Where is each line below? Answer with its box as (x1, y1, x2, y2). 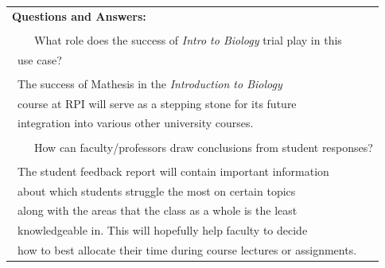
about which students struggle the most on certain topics (17, 182, 296, 199)
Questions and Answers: (12, 7, 146, 24)
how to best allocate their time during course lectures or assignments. (17, 242, 357, 258)
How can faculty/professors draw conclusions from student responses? (33, 138, 373, 155)
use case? (17, 51, 62, 68)
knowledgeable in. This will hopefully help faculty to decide (17, 222, 308, 239)
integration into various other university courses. (17, 115, 254, 131)
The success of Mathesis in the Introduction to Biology (17, 75, 282, 91)
